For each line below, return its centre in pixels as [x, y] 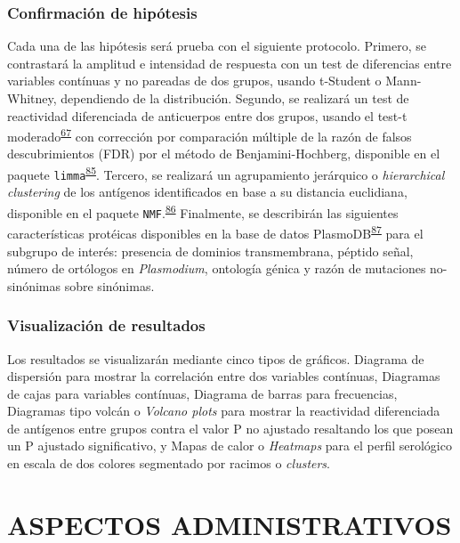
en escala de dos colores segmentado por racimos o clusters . [169, 463]
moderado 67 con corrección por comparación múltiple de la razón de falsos [210, 135]
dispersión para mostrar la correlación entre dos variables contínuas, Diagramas [224, 376]
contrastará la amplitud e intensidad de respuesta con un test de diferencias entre [230, 63]
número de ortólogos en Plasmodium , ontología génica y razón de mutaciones [217, 268]
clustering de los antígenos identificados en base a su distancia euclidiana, [207, 192]
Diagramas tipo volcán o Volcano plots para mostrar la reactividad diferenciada [224, 411]
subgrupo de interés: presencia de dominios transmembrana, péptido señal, [210, 251]
